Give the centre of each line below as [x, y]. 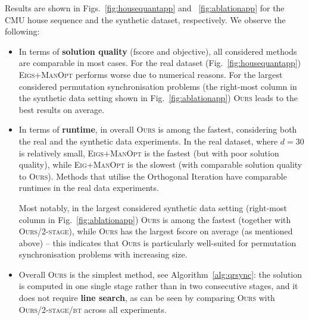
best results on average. [62, 109]
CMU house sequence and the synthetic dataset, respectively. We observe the [145, 19]
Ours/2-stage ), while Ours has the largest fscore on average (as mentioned [156, 231]
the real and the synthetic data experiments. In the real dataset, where [148, 141]
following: [22, 31]
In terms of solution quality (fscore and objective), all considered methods [158, 51]
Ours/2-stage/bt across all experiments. [93, 309]
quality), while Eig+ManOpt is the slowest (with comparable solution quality [160, 164]
